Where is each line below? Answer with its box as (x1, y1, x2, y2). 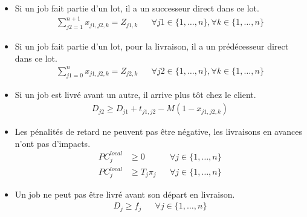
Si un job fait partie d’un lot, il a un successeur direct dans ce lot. (15, 2, 259, 14)
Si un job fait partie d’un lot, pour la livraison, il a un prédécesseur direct (15, 39, 289, 52)
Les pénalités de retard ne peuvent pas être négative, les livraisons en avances (15, 125, 303, 138)
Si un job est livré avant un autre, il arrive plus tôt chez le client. (15, 88, 256, 101)
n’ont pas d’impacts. (15, 137, 91, 149)
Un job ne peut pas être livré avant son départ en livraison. (15, 187, 235, 200)
